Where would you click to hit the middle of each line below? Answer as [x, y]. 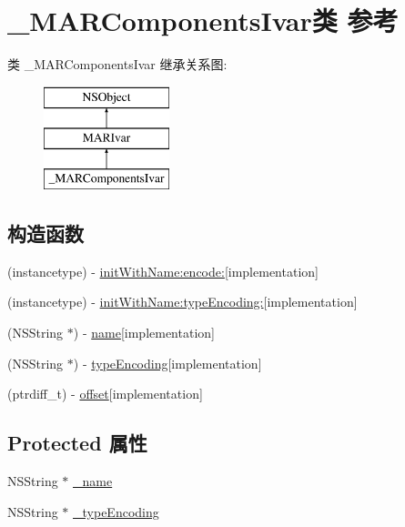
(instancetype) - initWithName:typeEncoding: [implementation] [182, 302]
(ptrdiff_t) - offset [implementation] [105, 394]
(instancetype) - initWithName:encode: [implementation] [163, 271]
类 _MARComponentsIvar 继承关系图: [117, 64]
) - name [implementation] [144, 333]
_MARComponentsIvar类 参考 [203, 20]
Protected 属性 [77, 443]
